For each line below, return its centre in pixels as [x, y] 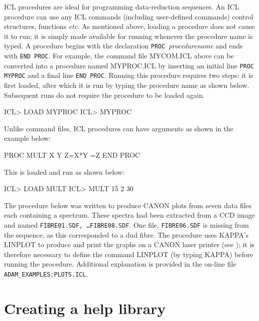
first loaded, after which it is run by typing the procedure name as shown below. [127, 85]
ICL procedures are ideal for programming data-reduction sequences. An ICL [122, 6]
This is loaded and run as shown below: [64, 171]
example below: [27, 138]
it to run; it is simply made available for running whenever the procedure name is [129, 36]
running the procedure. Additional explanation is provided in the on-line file [120, 264]
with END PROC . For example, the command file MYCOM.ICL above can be [119, 56]
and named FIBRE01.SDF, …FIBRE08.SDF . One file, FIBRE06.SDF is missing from [127, 224]
